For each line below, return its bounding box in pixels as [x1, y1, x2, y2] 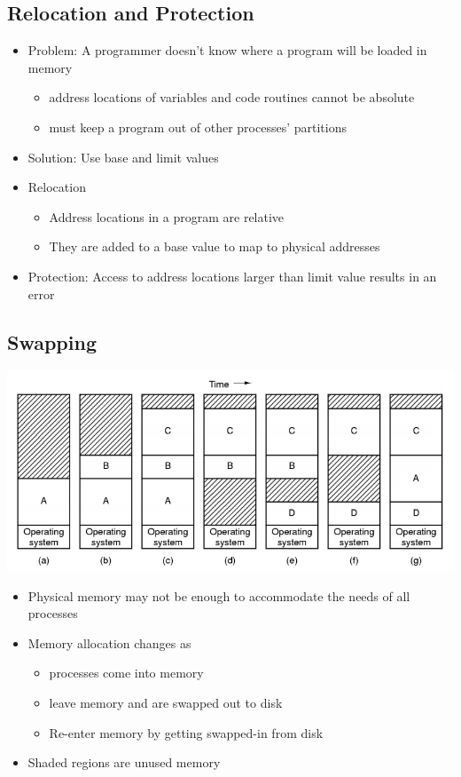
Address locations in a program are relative [49, 207, 285, 226]
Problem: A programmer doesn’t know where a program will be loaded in [27, 41, 427, 59]
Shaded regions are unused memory [27, 753, 221, 772]
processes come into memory [49, 663, 204, 682]
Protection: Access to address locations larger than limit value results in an [27, 266, 437, 285]
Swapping [7, 328, 97, 355]
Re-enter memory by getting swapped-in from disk [49, 723, 324, 741]
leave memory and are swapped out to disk [49, 693, 283, 711]
